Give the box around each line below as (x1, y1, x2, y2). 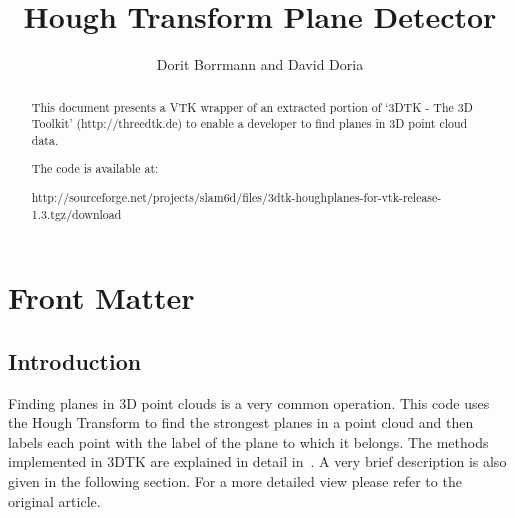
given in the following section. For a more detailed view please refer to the (8, 471, 462, 491)
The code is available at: (31, 160, 159, 177)
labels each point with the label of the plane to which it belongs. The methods (8, 431, 489, 452)
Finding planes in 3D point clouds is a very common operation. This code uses (8, 392, 490, 413)
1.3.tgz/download (31, 205, 122, 222)
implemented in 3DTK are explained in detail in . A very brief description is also (8, 451, 507, 472)
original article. (8, 490, 101, 511)
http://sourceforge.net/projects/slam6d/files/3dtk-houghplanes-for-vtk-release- (31, 188, 442, 205)
